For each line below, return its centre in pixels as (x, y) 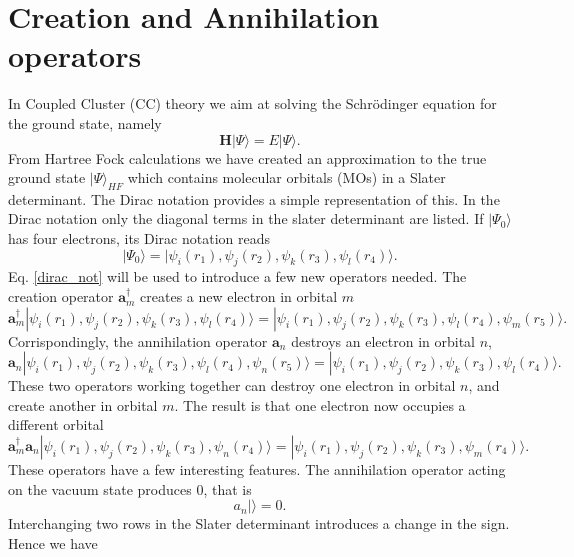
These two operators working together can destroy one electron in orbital (232, 385)
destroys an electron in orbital (383, 340)
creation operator (61, 296)
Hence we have (53, 542)
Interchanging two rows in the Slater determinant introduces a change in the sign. (259, 523)
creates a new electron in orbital (239, 296)
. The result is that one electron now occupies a (320, 404)
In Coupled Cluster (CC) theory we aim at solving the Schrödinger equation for (252, 103)
